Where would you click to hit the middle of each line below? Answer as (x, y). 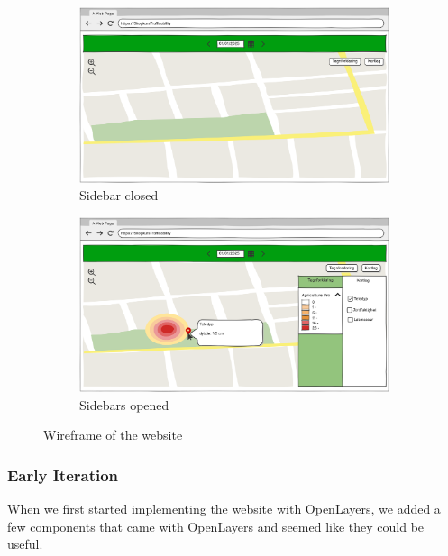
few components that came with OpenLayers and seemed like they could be (216, 526)
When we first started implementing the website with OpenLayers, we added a (224, 509)
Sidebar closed (119, 195)
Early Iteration (63, 474)
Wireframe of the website (113, 435)
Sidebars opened (124, 404)
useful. (25, 544)
